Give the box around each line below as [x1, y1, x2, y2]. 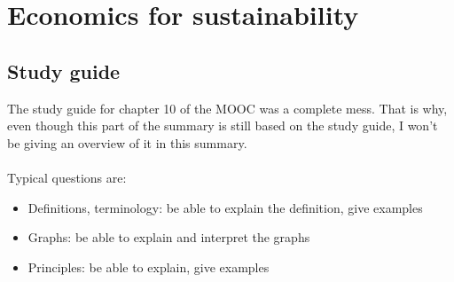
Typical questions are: [7, 168, 127, 186]
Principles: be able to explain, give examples [27, 257, 270, 276]
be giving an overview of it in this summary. [7, 133, 247, 152]
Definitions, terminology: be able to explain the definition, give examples [27, 198, 423, 216]
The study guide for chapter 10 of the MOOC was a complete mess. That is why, [7, 98, 448, 117]
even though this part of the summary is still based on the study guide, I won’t [7, 116, 438, 135]
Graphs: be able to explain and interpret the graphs [27, 228, 310, 247]
